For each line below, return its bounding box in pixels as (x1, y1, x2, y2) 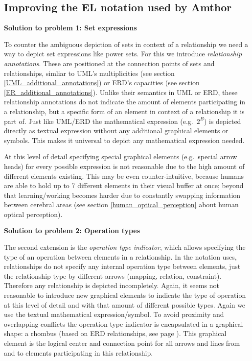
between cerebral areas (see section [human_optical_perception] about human (4, 199, 239, 210)
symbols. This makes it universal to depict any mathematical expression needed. (4, 135, 245, 145)
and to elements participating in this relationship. (4, 347, 153, 358)
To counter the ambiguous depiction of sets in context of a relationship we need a (4, 39, 248, 49)
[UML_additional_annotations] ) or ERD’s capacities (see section (4, 77, 200, 88)
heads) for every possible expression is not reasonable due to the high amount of (4, 161, 245, 171)
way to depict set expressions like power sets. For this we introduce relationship (4, 48, 242, 59)
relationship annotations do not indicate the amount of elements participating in (4, 96, 246, 107)
